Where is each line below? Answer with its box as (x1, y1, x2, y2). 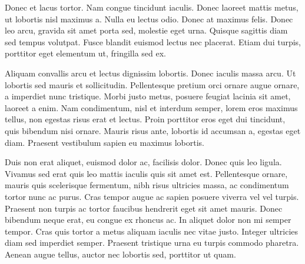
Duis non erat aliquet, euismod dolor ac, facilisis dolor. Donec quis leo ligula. (5, 156, 282, 168)
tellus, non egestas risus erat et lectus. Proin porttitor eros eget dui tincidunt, (5, 113, 286, 125)
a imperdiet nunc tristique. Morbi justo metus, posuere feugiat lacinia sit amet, (5, 90, 291, 102)
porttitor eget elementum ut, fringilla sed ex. (5, 47, 166, 59)
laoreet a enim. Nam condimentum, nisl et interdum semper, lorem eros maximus (5, 101, 298, 113)
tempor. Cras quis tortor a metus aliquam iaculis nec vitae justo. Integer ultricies (5, 225, 299, 237)
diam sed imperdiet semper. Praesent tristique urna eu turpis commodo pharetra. (5, 236, 299, 249)
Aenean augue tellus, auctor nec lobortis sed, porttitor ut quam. (5, 248, 236, 260)
